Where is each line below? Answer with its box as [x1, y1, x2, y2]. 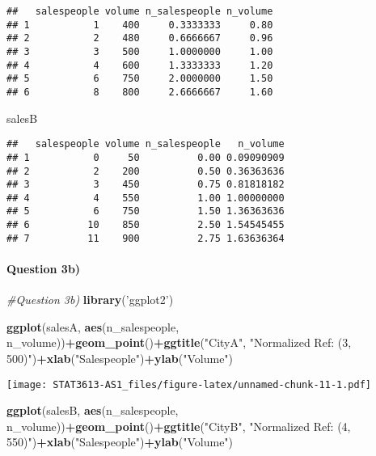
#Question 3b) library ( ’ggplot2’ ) [6, 291, 174, 308]
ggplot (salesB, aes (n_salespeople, [6, 402, 179, 419]
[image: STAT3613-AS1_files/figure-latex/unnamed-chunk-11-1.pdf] [6, 378, 372, 391]
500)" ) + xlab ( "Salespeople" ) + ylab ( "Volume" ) [6, 350, 234, 367]
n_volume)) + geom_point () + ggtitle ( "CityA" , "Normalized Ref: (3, [6, 334, 352, 351]
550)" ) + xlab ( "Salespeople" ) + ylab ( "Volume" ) [6, 433, 234, 450]
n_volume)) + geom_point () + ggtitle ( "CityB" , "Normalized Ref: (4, [6, 417, 351, 434]
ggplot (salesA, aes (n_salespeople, [6, 318, 180, 335]
